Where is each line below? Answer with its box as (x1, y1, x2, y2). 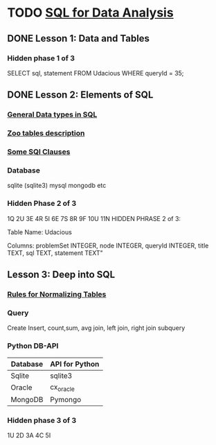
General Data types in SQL (7, 110, 98, 119)
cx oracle (49, 382, 75, 393)
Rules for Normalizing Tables (7, 289, 107, 299)
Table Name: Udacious (7, 227, 73, 236)
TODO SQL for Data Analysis (7, 5, 174, 21)
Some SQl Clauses (7, 147, 71, 157)
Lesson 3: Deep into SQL (7, 269, 116, 281)
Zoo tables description (7, 128, 85, 138)
